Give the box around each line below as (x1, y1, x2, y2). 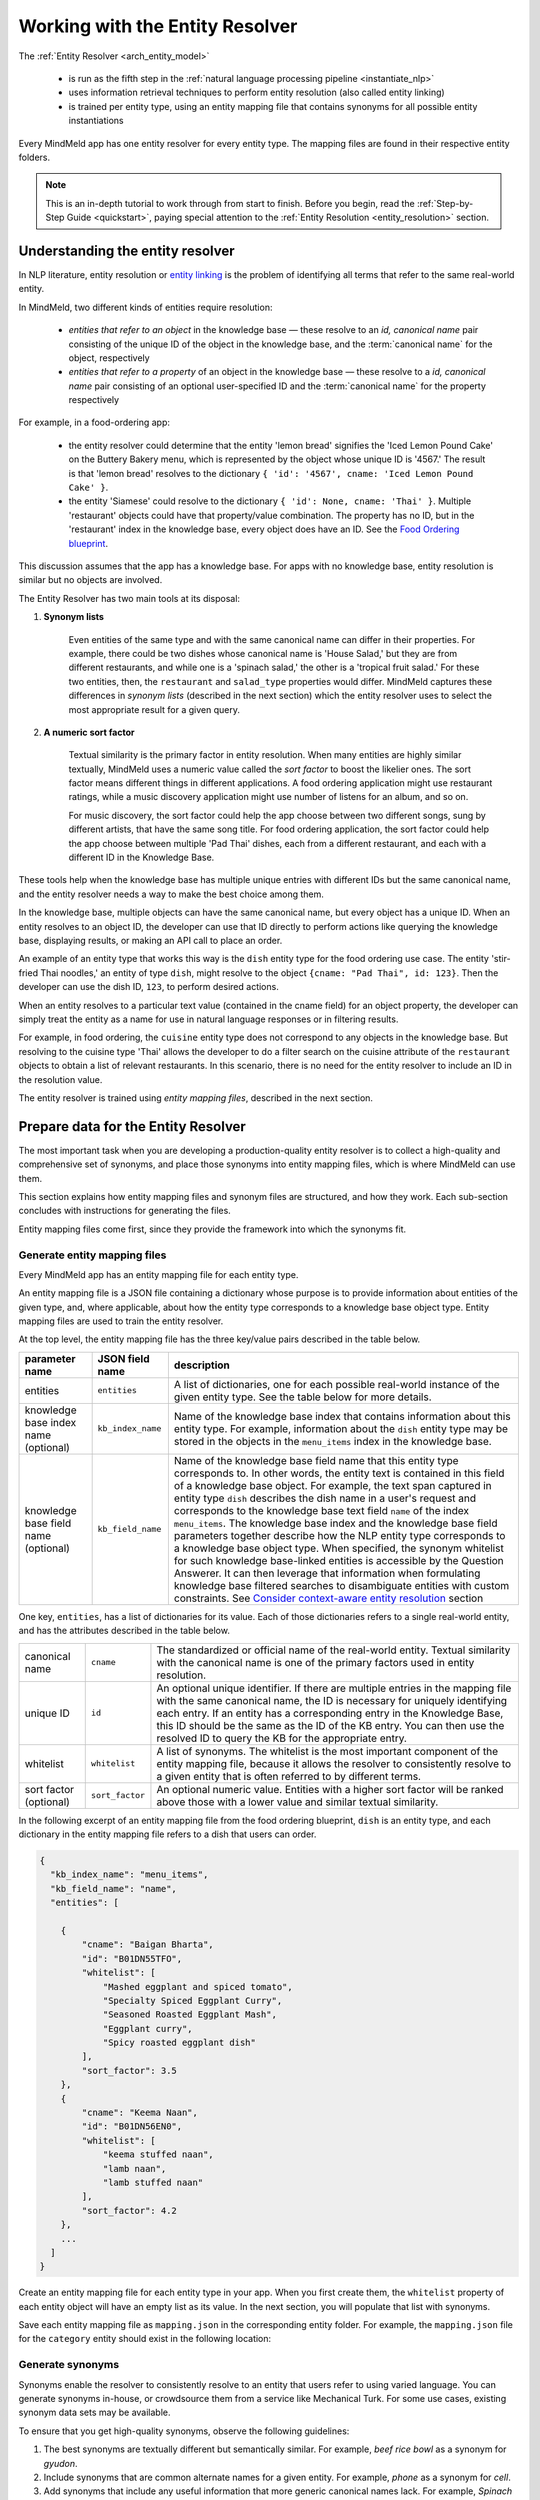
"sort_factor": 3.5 (81, 2065, 177, 2076)
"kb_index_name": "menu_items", (50, 1869, 209, 1880)
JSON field (97, 1351, 150, 1365)
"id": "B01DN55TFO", (81, 1953, 183, 1964)
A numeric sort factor (43, 726, 135, 738)
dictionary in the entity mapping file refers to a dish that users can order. (18, 1828, 317, 1840)
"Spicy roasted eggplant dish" (102, 2037, 257, 2049)
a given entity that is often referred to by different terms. (156, 1769, 422, 1783)
